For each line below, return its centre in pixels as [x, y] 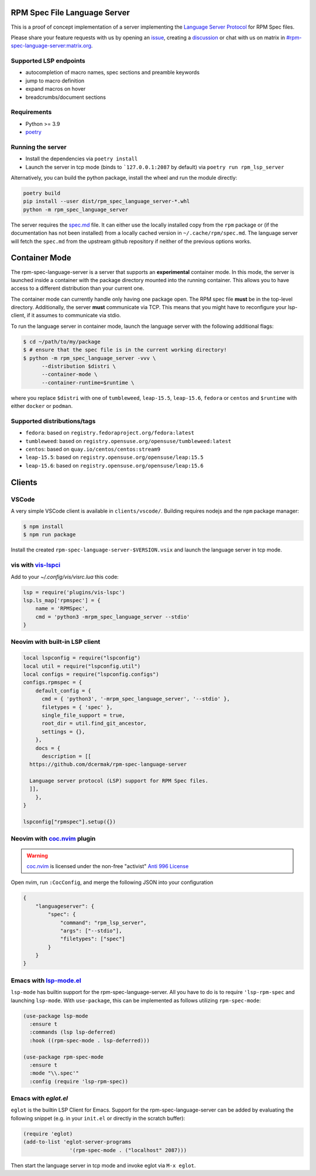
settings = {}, [63, 731]
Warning [37, 855]
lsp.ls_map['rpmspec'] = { [62, 600]
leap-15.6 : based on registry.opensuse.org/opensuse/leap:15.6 [115, 465]
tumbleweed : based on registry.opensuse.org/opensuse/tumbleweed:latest [128, 441]
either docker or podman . [42, 406]
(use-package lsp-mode [56, 1016]
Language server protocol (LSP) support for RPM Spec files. [119, 781]
